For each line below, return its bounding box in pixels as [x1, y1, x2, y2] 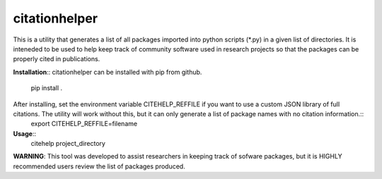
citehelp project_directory [30, 140, 106, 148]
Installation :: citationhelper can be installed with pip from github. [13, 68, 202, 76]
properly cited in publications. [13, 55, 100, 63]
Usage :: [13, 129, 37, 137]
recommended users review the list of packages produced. [13, 162, 185, 171]
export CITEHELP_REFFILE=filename [30, 120, 138, 128]
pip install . [30, 84, 63, 92]
